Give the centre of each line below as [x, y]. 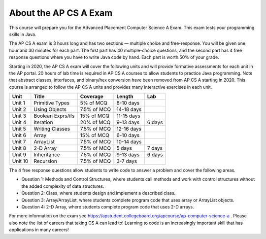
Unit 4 [19, 122]
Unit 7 [19, 142]
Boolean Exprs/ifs [54, 116]
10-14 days [129, 142]
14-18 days [129, 109]
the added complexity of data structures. [63, 186]
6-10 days [128, 136]
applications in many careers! [39, 230]
